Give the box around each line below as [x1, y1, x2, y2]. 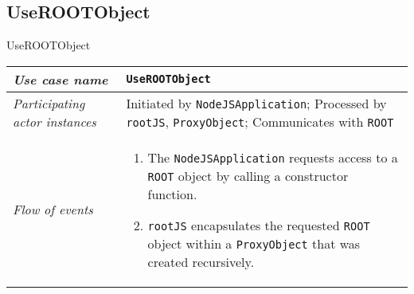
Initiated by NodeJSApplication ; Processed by [126, 93, 387, 112]
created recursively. [147, 252, 255, 271]
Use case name [13, 69, 108, 88]
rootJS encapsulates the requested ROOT [147, 215, 370, 234]
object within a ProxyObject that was [147, 233, 361, 253]
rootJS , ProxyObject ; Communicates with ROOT [126, 112, 394, 131]
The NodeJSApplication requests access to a [147, 147, 398, 167]
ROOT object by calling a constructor [147, 166, 349, 185]
